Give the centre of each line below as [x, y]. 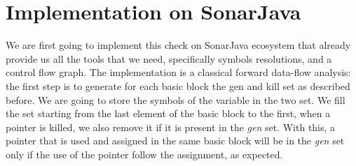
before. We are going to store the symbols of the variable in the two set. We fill [176, 99]
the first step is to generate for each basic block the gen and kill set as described [178, 85]
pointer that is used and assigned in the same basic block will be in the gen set [175, 141]
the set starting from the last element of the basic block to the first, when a [168, 113]
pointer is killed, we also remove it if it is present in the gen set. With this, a [171, 127]
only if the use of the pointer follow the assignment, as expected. [144, 154]
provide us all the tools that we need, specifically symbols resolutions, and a [169, 58]
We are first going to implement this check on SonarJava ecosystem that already [178, 45]
